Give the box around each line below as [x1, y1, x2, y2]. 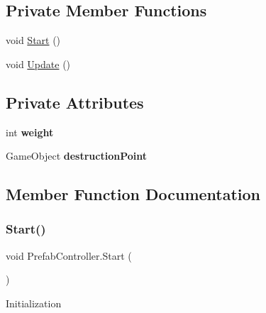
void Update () [6, 56, 71, 71]
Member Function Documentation [6, 183, 261, 205]
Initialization [6, 295, 62, 310]
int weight [6, 124, 54, 139]
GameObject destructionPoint [6, 148, 147, 163]
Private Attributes [6, 91, 144, 113]
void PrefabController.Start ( [6, 248, 132, 263]
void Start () [6, 33, 61, 48]
